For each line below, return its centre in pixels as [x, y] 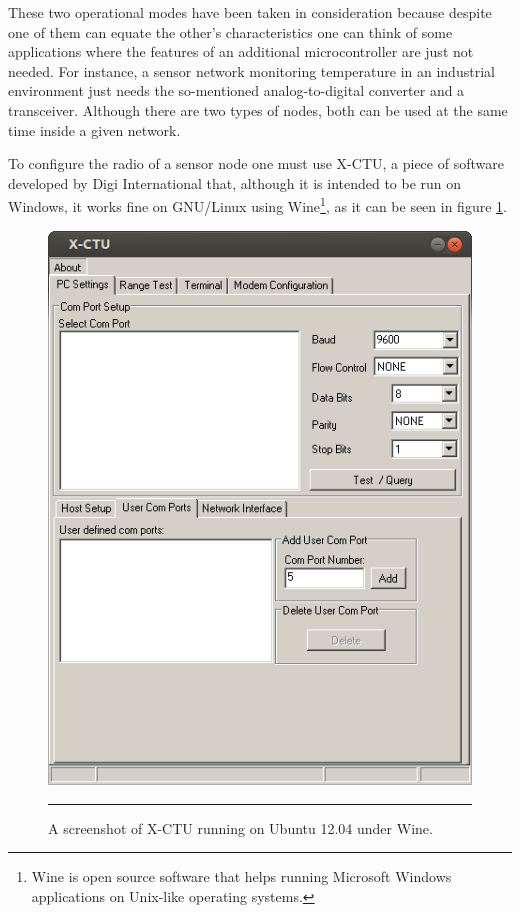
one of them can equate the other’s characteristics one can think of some [230, 31]
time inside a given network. [94, 129]
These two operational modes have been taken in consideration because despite [250, 12]
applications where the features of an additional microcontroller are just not [241, 51]
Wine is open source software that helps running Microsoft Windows [241, 876]
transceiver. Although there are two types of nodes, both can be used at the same [258, 109]
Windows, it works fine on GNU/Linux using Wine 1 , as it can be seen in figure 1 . [257, 204]
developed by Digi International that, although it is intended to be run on [235, 182]
